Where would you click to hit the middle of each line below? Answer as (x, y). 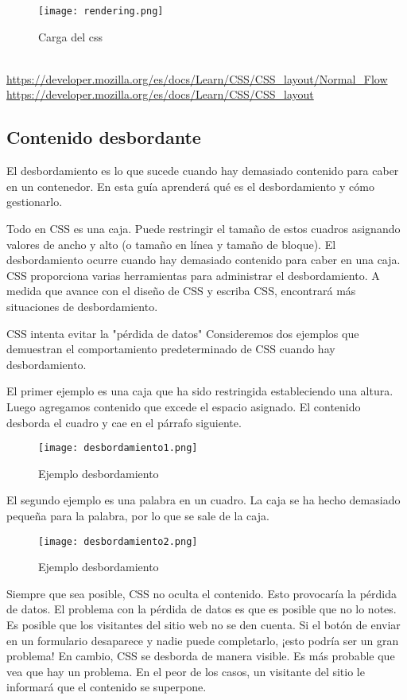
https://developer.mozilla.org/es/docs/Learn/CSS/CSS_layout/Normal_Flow (197, 78)
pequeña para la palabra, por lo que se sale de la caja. (138, 515)
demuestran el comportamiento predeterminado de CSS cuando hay (171, 349)
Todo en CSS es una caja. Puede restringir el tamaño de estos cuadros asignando (203, 229)
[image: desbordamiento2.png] (118, 541)
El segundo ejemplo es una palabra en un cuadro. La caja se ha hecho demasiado (203, 500)
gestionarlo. (35, 202)
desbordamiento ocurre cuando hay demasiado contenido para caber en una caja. (203, 260)
